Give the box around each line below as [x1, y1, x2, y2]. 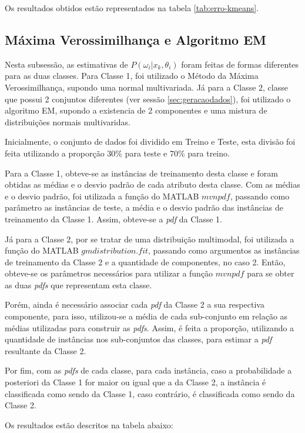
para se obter [247, 267, 294, 279]
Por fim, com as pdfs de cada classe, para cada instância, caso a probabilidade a [5, 364, 292, 377]
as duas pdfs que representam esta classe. [5, 278, 152, 291]
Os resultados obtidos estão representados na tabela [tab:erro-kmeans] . [5, 2, 259, 14]
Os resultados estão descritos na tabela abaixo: [5, 418, 173, 431]
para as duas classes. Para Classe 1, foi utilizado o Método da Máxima [5, 69, 259, 82]
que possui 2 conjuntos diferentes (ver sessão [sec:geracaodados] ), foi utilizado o [5, 92, 291, 105]
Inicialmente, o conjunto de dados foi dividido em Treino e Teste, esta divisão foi [5, 135, 296, 148]
